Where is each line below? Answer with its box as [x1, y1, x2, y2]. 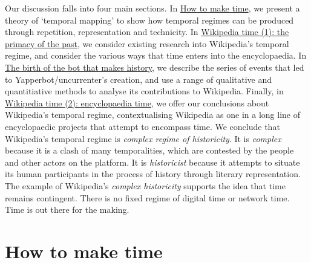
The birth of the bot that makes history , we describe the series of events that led [5, 60, 304, 73]
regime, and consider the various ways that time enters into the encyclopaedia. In [5, 49, 307, 62]
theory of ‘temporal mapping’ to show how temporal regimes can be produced [5, 13, 294, 26]
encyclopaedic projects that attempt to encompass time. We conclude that [5, 120, 280, 132]
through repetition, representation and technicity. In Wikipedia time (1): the [5, 25, 289, 38]
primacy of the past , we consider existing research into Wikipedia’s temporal [5, 37, 289, 50]
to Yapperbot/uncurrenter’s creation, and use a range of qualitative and [5, 73, 272, 85]
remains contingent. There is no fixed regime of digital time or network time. [5, 191, 290, 204]
